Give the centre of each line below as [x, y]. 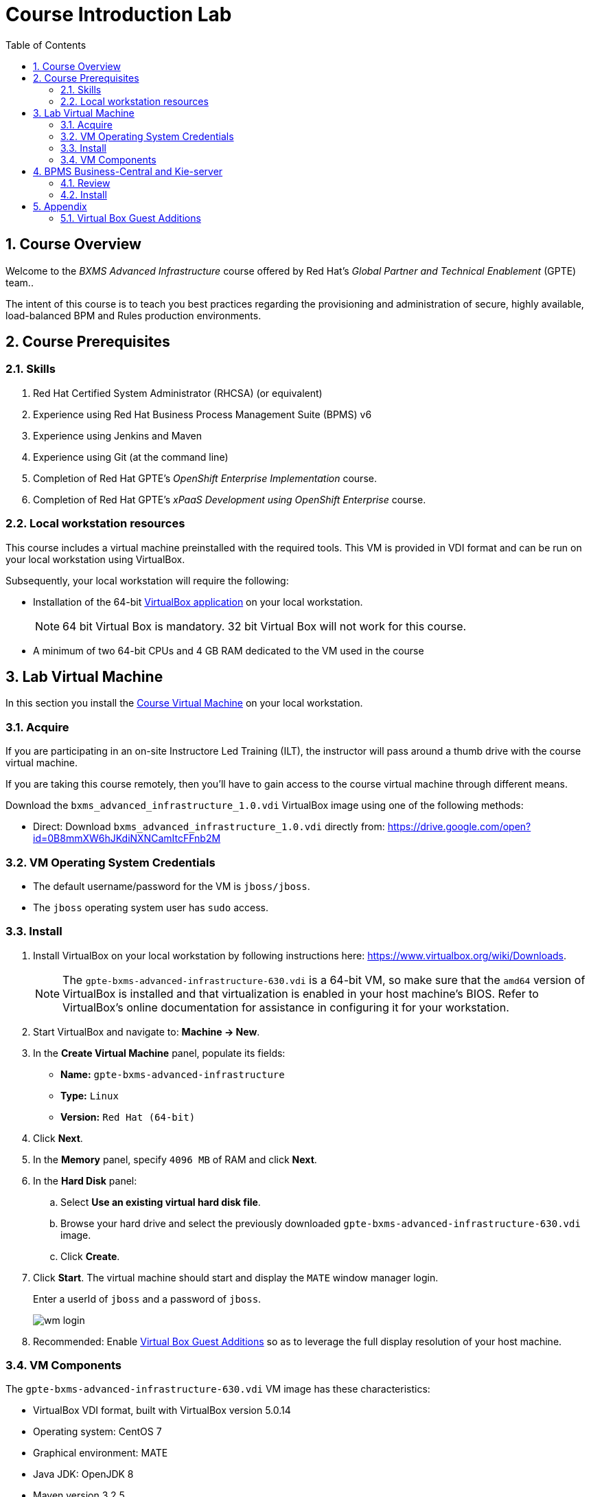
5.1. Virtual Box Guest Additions [131, 218]
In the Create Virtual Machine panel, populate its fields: [159, 1053]
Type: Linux [90, 1095]
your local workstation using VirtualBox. [95, 559]
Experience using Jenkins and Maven [118, 435]
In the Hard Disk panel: [85, 1180]
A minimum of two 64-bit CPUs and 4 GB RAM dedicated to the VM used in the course [229, 650]
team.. [20, 282]
